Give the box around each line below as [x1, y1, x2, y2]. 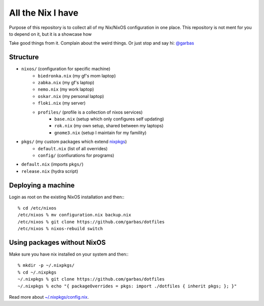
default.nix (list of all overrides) [38, 145, 108, 151]
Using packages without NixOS [9, 238, 106, 247]
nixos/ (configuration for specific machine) [21, 66, 110, 72]
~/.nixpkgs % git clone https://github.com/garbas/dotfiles [18, 277, 165, 282]
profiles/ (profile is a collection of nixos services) [38, 109, 143, 115]
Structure [9, 53, 39, 61]
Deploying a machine [9, 181, 75, 189]
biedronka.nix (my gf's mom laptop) [38, 72, 116, 78]
